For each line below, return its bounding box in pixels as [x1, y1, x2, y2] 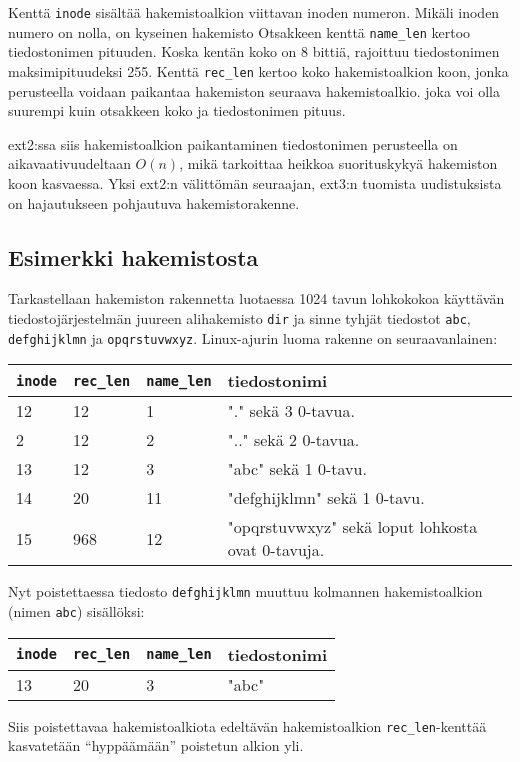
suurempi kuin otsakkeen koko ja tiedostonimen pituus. [8, 100, 346, 121]
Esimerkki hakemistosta [8, 241, 259, 272]
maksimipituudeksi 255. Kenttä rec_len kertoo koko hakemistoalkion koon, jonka [8, 60, 509, 81]
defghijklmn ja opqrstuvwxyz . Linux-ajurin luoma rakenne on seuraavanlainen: [8, 327, 498, 348]
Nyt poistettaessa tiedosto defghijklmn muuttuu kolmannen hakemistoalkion [8, 581, 483, 602]
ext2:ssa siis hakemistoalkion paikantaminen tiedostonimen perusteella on [8, 133, 458, 154]
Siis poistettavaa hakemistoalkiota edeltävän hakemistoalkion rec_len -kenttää [8, 715, 487, 736]
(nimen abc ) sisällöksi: [8, 600, 145, 621]
